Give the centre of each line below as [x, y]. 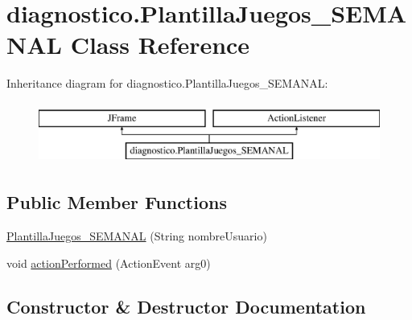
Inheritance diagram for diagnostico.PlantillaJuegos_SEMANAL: [167, 83]
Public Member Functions [117, 202]
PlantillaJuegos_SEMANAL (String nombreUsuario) [137, 236]
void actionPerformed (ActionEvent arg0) [109, 263]
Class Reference [160, 45]
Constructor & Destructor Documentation [186, 306]
